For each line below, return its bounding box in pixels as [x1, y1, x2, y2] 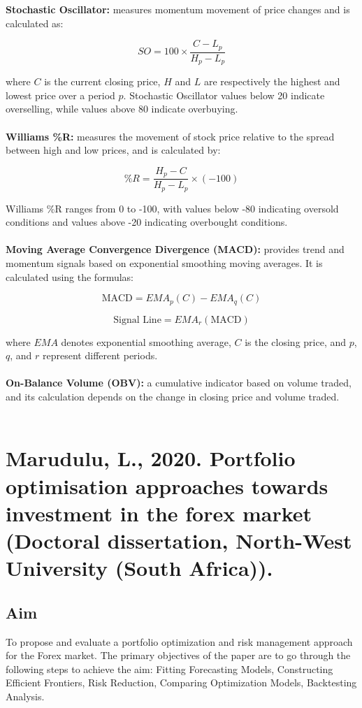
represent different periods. [43, 348, 158, 363]
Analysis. [6, 688, 45, 703]
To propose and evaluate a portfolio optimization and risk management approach [6, 634, 353, 649]
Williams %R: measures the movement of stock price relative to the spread [6, 129, 335, 143]
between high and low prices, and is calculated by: [6, 143, 221, 157]
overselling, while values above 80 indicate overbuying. [6, 101, 238, 116]
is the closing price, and [245, 334, 347, 349]
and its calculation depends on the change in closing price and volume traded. [6, 389, 340, 404]
